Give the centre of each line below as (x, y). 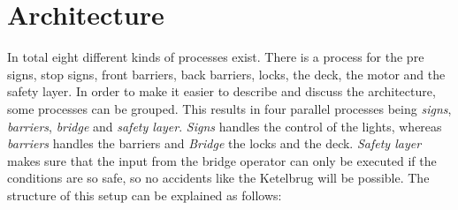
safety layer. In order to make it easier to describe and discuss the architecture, (221, 91)
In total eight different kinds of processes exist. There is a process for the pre (216, 57)
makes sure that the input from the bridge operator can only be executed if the (222, 160)
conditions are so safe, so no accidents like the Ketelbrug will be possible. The (218, 178)
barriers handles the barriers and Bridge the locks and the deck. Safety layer (214, 143)
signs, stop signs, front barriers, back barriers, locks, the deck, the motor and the (226, 74)
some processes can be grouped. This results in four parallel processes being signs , (229, 108)
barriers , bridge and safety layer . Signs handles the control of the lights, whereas (225, 126)
